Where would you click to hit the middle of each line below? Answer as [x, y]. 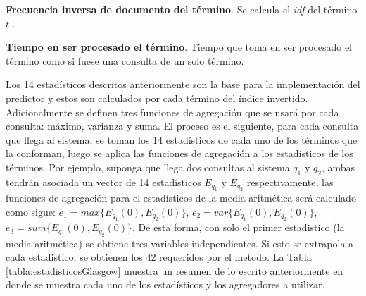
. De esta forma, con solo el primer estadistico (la [239, 227]
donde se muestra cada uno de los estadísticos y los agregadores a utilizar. [165, 284]
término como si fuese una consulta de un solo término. [125, 60]
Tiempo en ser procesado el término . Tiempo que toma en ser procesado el [179, 47]
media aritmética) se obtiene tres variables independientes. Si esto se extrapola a [180, 243]
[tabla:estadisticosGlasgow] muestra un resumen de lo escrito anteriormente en [175, 270]
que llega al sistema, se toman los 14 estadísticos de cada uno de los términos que [182, 139]
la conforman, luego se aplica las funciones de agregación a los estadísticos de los [179, 153]
